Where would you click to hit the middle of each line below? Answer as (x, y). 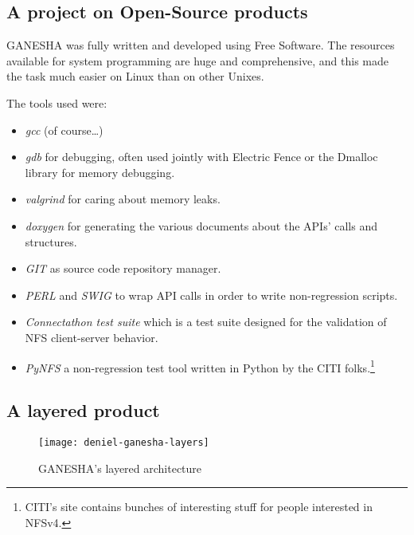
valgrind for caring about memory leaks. (123, 199)
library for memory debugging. (100, 172)
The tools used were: (57, 102)
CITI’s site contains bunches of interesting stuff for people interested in (199, 507)
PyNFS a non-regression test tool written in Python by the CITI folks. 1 (200, 366)
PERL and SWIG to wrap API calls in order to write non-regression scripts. (211, 295)
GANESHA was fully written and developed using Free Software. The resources (201, 45)
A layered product (83, 410)
